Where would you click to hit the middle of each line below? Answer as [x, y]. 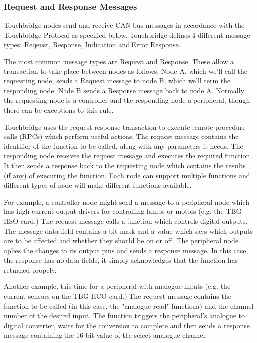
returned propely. [30, 269]
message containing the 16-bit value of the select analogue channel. [106, 335]
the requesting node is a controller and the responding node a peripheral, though [127, 100]
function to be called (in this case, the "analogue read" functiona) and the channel [129, 306]
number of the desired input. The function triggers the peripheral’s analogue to [125, 315]
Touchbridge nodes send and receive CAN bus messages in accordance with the [124, 25]
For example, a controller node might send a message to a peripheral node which [127, 201]
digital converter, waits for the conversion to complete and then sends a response [127, 325]
